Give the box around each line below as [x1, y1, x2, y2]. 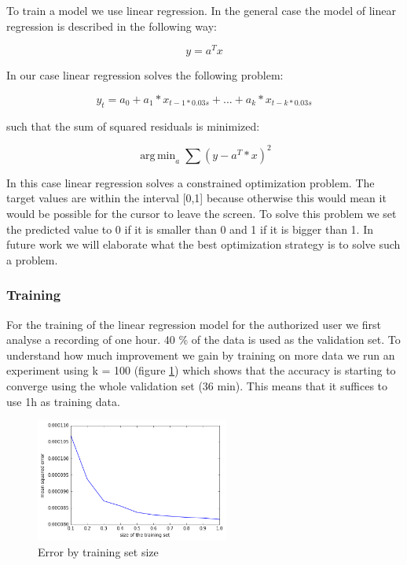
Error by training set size [38, 544, 159, 560]
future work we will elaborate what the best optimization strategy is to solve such [6, 236, 401, 253]
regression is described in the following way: [6, 17, 217, 34]
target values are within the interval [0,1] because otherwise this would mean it [6, 190, 387, 206]
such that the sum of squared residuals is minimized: [6, 117, 260, 134]
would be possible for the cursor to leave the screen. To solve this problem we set [6, 205, 397, 221]
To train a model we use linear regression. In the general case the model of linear [6, 2, 396, 18]
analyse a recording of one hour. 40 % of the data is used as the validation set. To [6, 331, 401, 348]
